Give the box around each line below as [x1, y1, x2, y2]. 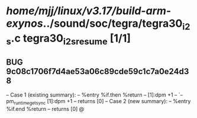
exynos [6, 17, 43, 30]
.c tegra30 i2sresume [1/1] [11, 31, 131, 47]
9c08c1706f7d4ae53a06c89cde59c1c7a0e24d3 [6, 66, 189, 76]
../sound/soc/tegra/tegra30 [43, 17, 183, 30]
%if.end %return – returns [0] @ [6, 105, 85, 112]
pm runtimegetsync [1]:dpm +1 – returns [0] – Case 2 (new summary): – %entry [6, 98, 191, 106]
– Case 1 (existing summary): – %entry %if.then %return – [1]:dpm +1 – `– [6, 91, 183, 98]
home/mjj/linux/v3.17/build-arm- [6, 4, 172, 18]
